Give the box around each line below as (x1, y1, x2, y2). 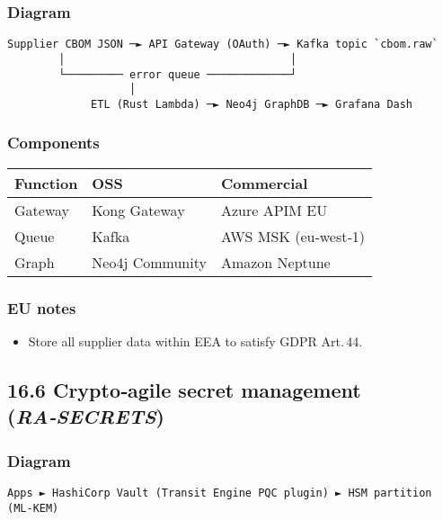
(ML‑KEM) (7, 501, 59, 515)
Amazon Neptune (220, 251, 331, 273)
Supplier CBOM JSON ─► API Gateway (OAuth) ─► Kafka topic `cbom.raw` (7, 38, 439, 51)
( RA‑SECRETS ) (7, 402, 164, 430)
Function (14, 172, 78, 193)
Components (7, 131, 100, 154)
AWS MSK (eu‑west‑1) (220, 225, 366, 247)
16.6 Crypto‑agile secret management (7, 375, 361, 403)
